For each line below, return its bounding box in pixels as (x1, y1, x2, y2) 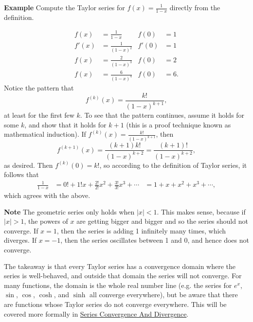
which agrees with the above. (4, 190, 90, 200)
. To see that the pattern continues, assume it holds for (80, 110, 245, 120)
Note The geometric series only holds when (4, 206, 135, 216)
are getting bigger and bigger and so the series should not (76, 216, 248, 226)
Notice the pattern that (4, 83, 74, 93)
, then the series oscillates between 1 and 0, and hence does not (60, 235, 249, 245)
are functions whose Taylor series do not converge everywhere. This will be (4, 299, 227, 309)
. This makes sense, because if (157, 206, 246, 216)
